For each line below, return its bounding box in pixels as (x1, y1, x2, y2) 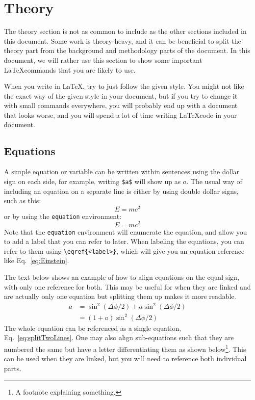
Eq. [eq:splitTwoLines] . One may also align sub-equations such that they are (4, 332, 234, 343)
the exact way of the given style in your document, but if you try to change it (4, 90, 238, 101)
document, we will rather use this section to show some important (4, 54, 203, 65)
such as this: (4, 195, 41, 206)
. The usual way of (186, 176, 242, 186)
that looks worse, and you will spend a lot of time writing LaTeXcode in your (4, 109, 237, 120)
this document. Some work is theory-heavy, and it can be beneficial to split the (4, 35, 241, 46)
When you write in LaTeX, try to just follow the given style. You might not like (4, 81, 244, 91)
